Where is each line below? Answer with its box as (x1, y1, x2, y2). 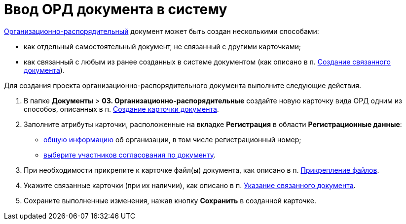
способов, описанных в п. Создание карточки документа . (24, 104, 219, 113)
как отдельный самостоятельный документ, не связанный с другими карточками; (24, 42, 301, 51)
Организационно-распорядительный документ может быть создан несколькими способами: (4, 27, 319, 35)
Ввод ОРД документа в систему (4, 1, 227, 18)
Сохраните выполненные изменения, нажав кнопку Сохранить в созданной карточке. (24, 196, 316, 205)
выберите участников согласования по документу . (43, 150, 216, 159)
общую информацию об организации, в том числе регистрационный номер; (43, 135, 301, 144)
